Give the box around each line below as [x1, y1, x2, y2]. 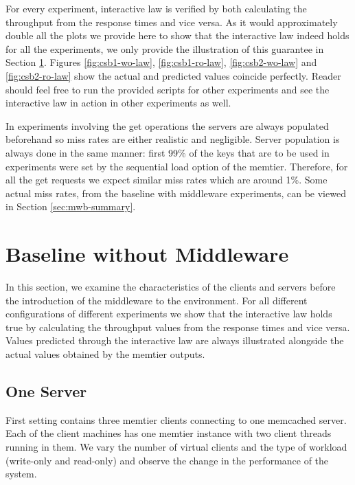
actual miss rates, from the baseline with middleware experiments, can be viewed [5, 185, 346, 200]
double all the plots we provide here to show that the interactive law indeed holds [5, 28, 350, 43]
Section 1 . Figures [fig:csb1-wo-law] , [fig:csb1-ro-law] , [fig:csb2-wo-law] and [5, 55, 317, 69]
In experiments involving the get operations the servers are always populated [5, 118, 329, 133]
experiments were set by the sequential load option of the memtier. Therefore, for [5, 159, 348, 173]
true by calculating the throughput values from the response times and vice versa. [5, 319, 350, 334]
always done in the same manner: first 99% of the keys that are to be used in [5, 145, 330, 159]
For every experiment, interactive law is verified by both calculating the [5, 1, 307, 15]
